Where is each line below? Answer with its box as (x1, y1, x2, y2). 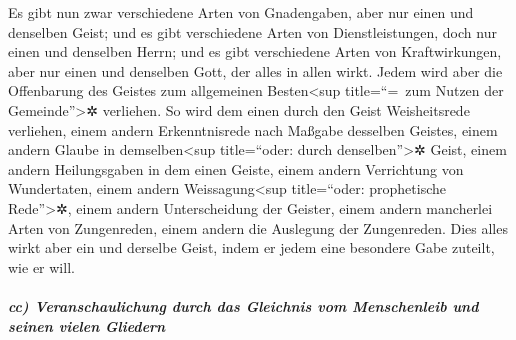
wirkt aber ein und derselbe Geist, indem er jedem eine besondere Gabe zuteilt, (8, 237, 495, 258)
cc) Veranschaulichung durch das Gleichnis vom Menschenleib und (8, 295, 479, 316)
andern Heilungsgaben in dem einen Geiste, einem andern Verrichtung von (8, 158, 464, 179)
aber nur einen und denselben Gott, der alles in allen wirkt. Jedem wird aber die (8, 60, 503, 81)
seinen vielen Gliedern (8, 315, 166, 336)
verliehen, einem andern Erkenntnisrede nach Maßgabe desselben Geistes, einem (8, 119, 498, 140)
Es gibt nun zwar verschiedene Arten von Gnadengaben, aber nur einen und (8, 2, 474, 22)
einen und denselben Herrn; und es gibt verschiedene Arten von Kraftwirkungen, (8, 41, 502, 62)
